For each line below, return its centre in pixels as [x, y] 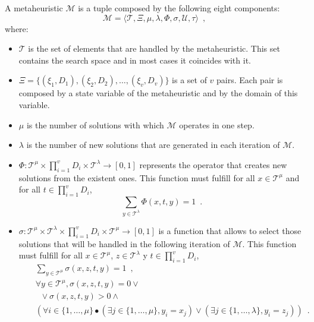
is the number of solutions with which [95, 124]
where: [17, 28]
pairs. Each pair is [250, 80]
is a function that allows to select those [230, 230]
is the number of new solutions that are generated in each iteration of [153, 145]
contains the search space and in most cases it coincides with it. [135, 60]
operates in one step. [217, 124]
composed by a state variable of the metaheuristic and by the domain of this [158, 93]
